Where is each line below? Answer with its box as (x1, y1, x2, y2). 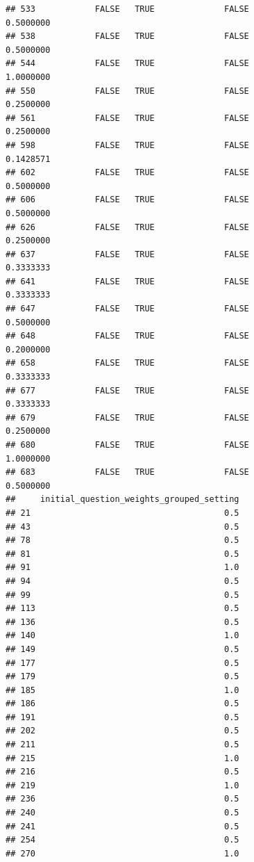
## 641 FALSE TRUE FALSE (6, 276, 249, 286)
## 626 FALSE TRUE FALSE (6, 222, 249, 232)
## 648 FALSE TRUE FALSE (6, 331, 249, 341)
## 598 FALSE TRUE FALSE (6, 140, 249, 150)
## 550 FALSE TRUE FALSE (6, 86, 249, 96)
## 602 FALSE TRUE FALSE (6, 168, 249, 178)
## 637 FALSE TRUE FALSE (6, 249, 249, 259)
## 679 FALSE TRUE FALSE (6, 412, 249, 423)
